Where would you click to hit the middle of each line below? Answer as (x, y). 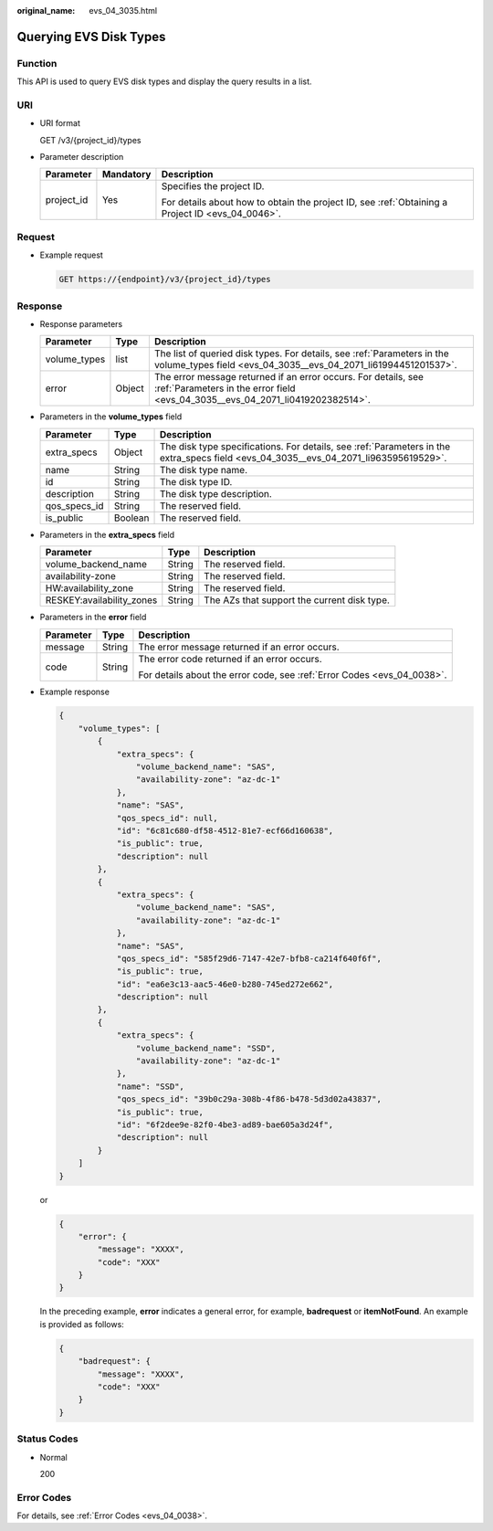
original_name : (46, 11)
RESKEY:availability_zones (101, 600)
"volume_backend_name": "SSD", (205, 1048)
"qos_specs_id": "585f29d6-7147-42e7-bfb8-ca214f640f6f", (249, 958)
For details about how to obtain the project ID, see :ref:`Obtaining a (304, 203)
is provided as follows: (82, 1324)
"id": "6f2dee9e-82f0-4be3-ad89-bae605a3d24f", (225, 1124)
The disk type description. (216, 493)
